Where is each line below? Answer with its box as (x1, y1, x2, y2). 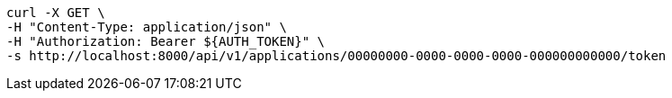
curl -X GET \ (6, 5, 105, 20)
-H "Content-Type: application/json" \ (6, 20, 287, 34)
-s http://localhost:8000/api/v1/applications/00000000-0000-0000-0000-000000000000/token (6, 49, 667, 63)
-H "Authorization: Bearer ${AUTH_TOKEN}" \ (6, 34, 326, 49)
